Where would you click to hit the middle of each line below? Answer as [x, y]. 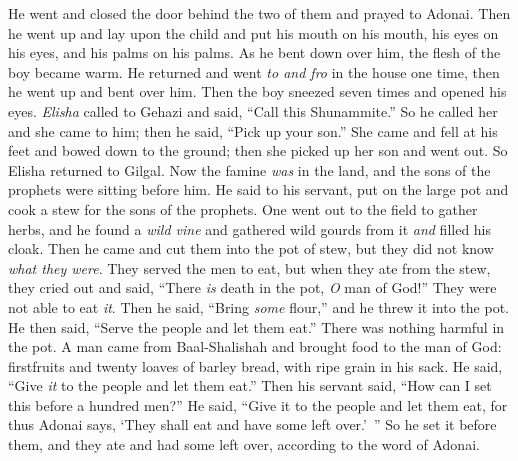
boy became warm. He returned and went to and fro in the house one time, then [254, 71]
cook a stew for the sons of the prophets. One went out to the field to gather [243, 208]
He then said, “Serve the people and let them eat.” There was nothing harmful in [256, 326]
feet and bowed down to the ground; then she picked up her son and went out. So [258, 150]
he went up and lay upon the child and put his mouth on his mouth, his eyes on [253, 32]
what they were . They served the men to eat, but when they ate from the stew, [249, 267]
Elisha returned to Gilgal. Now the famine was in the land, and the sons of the [249, 169]
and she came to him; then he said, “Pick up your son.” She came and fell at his [253, 130]
